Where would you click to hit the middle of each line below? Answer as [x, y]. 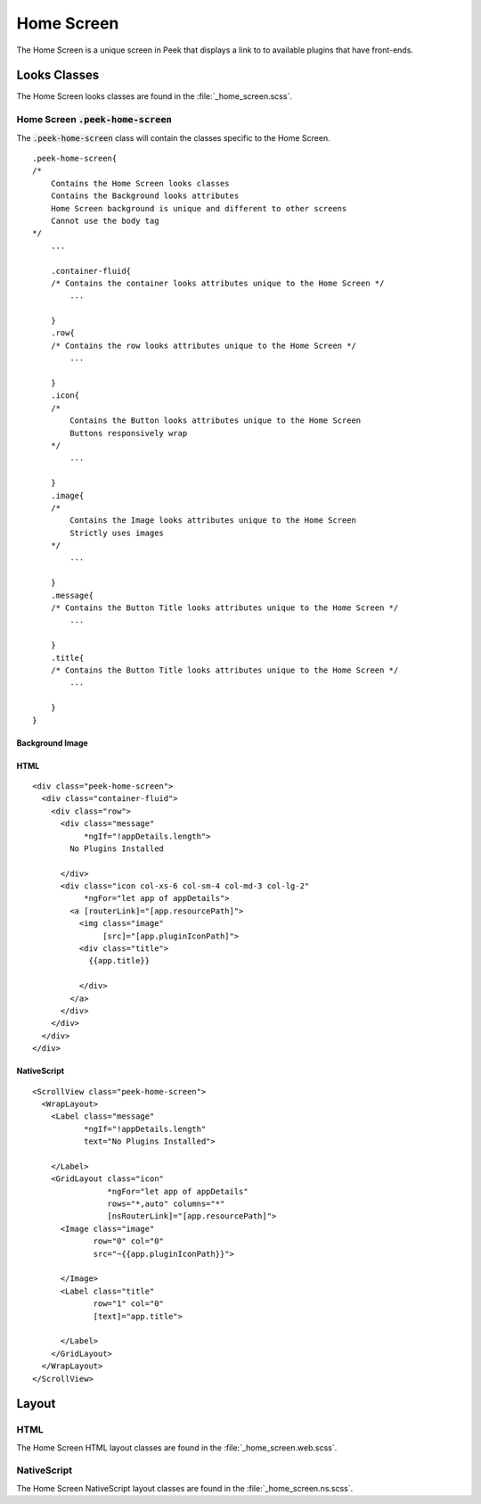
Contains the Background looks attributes [145, 196]
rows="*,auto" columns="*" [166, 1204]
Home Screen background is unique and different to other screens [199, 208]
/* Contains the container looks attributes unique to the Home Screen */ [217, 283]
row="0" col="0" [129, 1241]
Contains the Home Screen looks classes [140, 183]
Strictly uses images [117, 533]
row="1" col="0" [129, 1304]
